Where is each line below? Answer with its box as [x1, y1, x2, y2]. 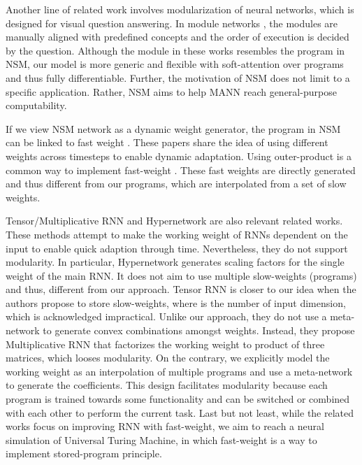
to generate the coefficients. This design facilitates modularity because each [6, 378, 328, 392]
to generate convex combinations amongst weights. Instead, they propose [43, 323, 355, 338]
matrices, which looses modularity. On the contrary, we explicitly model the [6, 350, 330, 365]
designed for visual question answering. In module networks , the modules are [6, 15, 338, 30]
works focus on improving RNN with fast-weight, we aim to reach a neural [6, 419, 324, 434]
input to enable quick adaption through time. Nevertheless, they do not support [6, 241, 348, 255]
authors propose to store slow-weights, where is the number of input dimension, [6, 295, 346, 310]
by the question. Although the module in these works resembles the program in [6, 43, 345, 57]
